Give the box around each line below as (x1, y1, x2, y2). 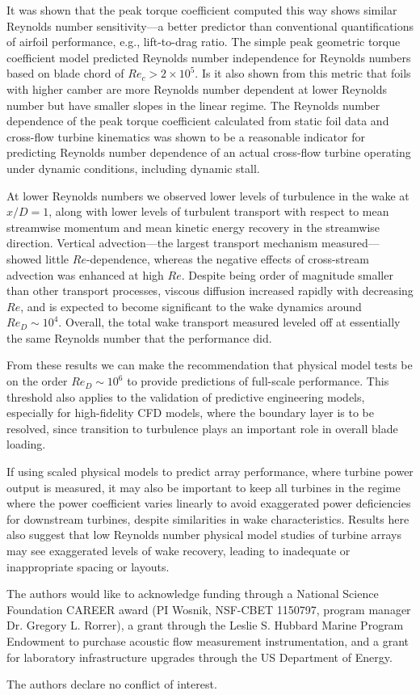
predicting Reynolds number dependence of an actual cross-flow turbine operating (6, 144, 411, 161)
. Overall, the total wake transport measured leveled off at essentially (58, 314, 401, 331)
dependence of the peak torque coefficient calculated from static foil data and (6, 112, 389, 129)
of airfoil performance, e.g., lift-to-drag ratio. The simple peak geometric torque (6, 33, 401, 50)
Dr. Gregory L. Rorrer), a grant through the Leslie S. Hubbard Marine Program (6, 617, 404, 634)
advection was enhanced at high (6, 266, 164, 283)
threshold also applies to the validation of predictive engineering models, (6, 388, 365, 405)
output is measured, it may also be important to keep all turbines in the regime (6, 478, 401, 495)
